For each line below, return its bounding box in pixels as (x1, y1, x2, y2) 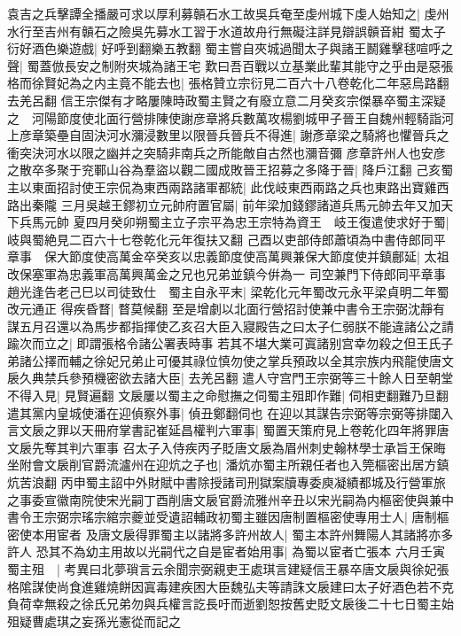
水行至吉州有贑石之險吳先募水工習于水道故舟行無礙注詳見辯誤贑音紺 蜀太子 (7, 21, 446, 40)
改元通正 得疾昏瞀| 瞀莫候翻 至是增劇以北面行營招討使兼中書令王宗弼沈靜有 (7, 299, 445, 318)
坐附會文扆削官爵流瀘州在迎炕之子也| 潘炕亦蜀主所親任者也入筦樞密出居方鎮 (7, 455, 449, 474)
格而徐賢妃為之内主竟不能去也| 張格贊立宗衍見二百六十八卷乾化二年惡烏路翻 (7, 74, 449, 92)
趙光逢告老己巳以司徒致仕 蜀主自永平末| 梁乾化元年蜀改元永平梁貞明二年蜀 (7, 282, 449, 300)
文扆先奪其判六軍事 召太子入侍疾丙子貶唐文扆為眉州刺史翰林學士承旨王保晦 (7, 438, 446, 456)
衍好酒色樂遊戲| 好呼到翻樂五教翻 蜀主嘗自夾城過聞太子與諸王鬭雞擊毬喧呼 (7, 39, 441, 58)
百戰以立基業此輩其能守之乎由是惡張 (242, 56, 454, 74)
